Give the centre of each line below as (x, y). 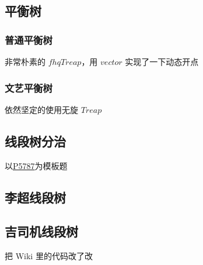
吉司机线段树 (41, 231)
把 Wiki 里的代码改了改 (49, 256)
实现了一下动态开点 (162, 61)
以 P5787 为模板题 (36, 165)
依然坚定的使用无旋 (41, 109)
